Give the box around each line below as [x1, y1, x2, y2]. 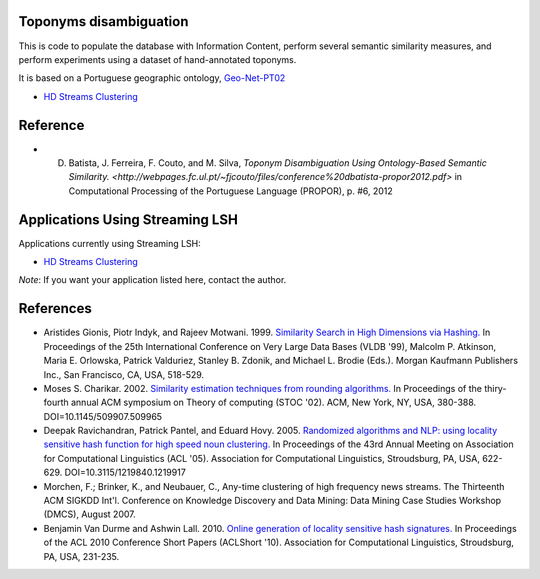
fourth [43, 396, 69, 409]
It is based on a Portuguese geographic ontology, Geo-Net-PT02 [18, 72, 286, 84]
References [18, 300, 92, 317]
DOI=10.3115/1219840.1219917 [64, 466, 187, 479]
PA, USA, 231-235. [43, 550, 120, 562]
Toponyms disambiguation [18, 13, 189, 30]
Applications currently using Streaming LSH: [18, 237, 202, 249]
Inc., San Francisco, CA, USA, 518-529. [43, 368, 205, 380]
